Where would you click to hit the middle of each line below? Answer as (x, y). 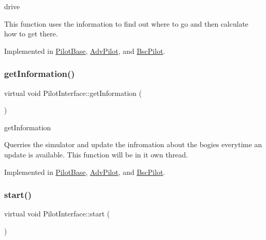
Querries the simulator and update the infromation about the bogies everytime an (133, 144)
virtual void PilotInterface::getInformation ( (73, 93)
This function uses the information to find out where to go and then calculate (126, 23)
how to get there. (31, 34)
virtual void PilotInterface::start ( (57, 214)
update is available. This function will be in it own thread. (96, 154)
